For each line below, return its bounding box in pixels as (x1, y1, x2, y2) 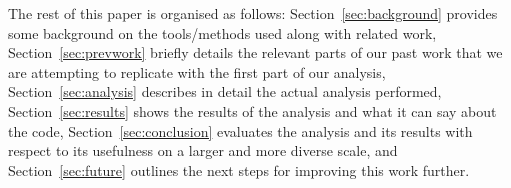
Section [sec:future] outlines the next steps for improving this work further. (8, 159, 470, 180)
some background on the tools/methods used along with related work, (8, 22, 437, 43)
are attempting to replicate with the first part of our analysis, (8, 61, 386, 82)
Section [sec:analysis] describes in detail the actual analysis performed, (8, 81, 442, 102)
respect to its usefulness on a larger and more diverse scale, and (8, 140, 398, 161)
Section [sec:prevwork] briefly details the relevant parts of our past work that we (8, 42, 503, 63)
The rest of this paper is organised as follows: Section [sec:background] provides (8, 3, 498, 23)
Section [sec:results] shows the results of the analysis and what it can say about (8, 100, 497, 121)
